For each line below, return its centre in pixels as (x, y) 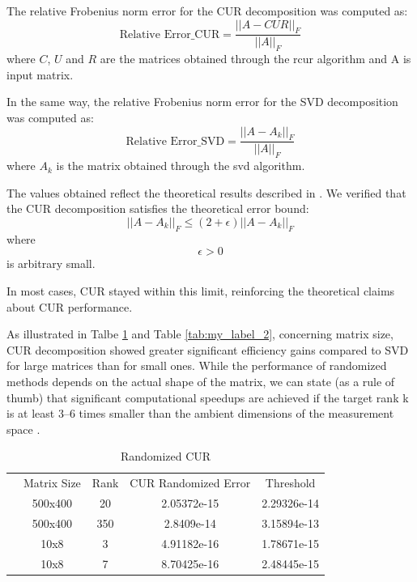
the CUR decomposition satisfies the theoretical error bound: (158, 208)
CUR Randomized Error (190, 483)
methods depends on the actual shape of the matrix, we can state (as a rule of (201, 381)
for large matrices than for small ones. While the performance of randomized (197, 365)
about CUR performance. (70, 306)
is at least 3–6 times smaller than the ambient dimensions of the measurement (200, 413)
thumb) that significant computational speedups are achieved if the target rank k (208, 397)
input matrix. (40, 74)
